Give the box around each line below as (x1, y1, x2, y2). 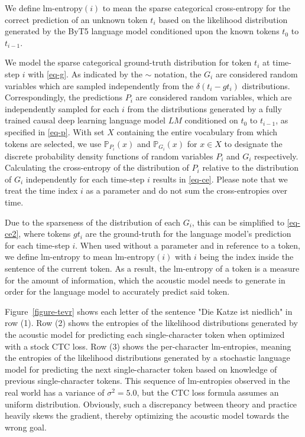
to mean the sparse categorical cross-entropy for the (102, 2, 290, 14)
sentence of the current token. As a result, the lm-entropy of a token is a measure (5, 262, 300, 274)
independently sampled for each (5, 102, 119, 115)
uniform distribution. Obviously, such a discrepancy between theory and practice (5, 397, 297, 410)
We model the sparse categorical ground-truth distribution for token (5, 56, 252, 69)
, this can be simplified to (192, 216, 284, 228)
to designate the (224, 137, 283, 149)
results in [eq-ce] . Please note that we (152, 172, 288, 185)
